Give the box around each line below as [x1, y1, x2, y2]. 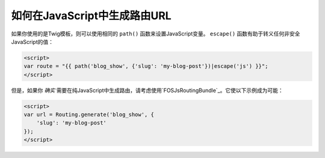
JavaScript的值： [11, 38, 54, 45]
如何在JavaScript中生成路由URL [11, 9, 172, 22]
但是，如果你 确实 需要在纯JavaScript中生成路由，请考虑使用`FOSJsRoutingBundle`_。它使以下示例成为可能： [11, 87, 284, 94]
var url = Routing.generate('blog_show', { [23, 111, 155, 118]
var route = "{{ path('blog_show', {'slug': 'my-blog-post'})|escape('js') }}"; [23, 63, 268, 70]
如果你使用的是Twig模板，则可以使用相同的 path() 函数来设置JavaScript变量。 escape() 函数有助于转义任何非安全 [11, 30, 300, 37]
